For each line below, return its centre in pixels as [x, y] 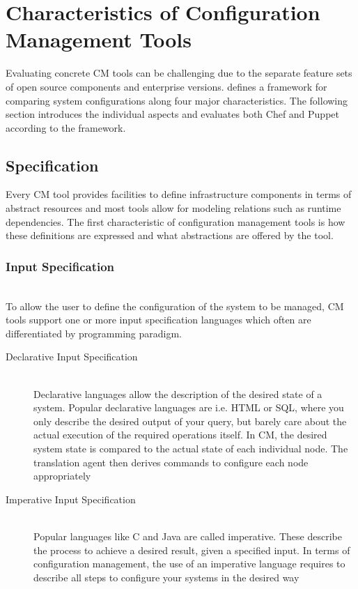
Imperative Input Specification [71, 499]
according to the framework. [66, 127]
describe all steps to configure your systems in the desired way [166, 577]
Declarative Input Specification [72, 357]
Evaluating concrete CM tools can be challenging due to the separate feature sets [179, 73]
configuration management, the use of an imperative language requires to [189, 564]
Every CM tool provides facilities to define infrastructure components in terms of [179, 194]
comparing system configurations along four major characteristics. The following [177, 100]
